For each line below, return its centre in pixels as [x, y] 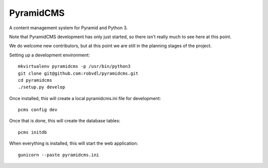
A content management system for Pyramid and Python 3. [68, 28]
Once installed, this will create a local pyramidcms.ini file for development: [85, 98]
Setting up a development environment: [50, 55]
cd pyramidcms [35, 80]
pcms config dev [38, 110]
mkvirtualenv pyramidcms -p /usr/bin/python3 [74, 66]
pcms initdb [33, 132]
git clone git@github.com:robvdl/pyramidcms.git [78, 73]
